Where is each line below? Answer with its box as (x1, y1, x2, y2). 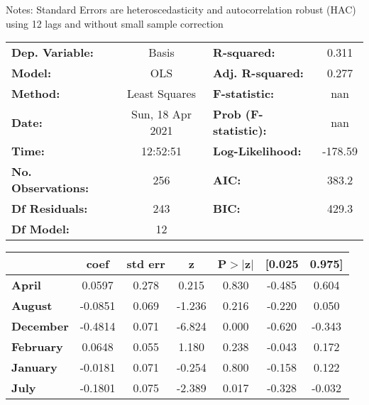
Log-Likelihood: (213, 143, 302, 160)
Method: (11, 85, 60, 102)
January (11, 359, 57, 376)
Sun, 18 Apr (131, 106, 192, 123)
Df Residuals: (11, 200, 88, 217)
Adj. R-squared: (213, 65, 304, 82)
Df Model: (11, 221, 70, 238)
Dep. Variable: (11, 44, 94, 61)
